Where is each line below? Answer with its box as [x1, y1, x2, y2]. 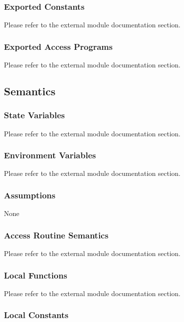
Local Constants [4, 309, 69, 321]
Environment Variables [4, 149, 96, 161]
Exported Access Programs [4, 40, 113, 52]
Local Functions [4, 269, 67, 281]
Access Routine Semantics [4, 229, 109, 241]
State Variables [4, 109, 65, 121]
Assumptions [4, 189, 56, 201]
